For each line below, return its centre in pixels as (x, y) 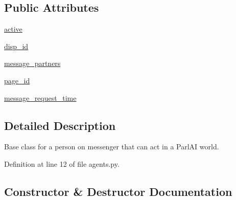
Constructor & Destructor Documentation (118, 191)
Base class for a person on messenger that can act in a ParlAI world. (112, 147)
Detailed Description (60, 125)
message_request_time (40, 97)
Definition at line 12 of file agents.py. (62, 163)
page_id (17, 80)
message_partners (32, 63)
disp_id (16, 46)
